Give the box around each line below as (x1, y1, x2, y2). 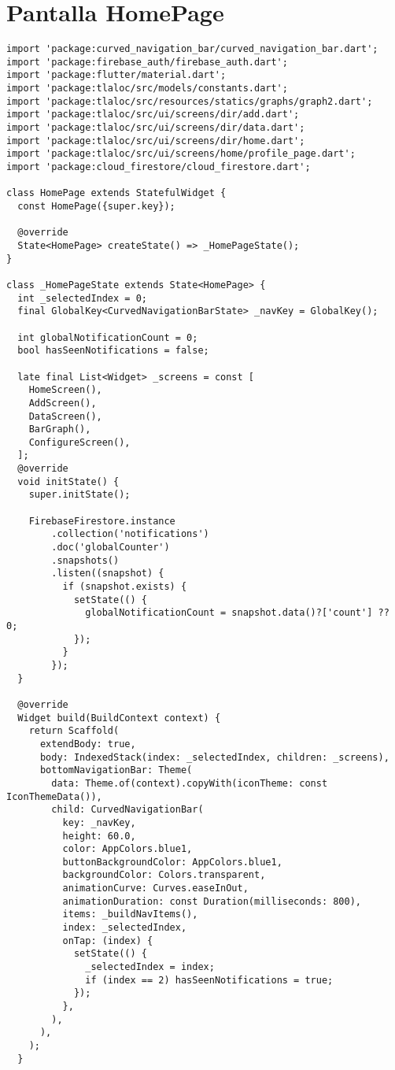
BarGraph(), (28, 424, 91, 435)
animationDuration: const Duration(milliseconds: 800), (62, 895, 362, 907)
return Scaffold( (28, 725, 120, 737)
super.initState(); (28, 489, 131, 501)
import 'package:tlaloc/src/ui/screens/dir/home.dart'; (6, 135, 305, 146)
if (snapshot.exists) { (62, 581, 187, 593)
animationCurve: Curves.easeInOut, (62, 883, 249, 894)
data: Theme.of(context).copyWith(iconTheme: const (51, 777, 328, 789)
